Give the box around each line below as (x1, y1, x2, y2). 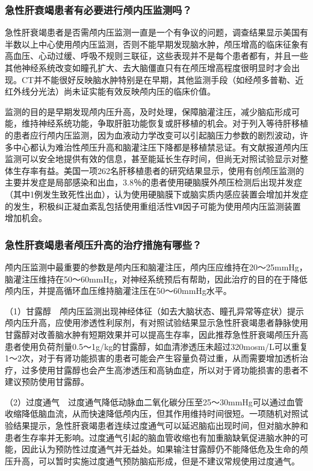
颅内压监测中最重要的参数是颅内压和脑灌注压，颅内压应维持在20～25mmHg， (5, 260, 308, 273)
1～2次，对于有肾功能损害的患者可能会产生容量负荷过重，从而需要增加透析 (5, 352, 300, 364)
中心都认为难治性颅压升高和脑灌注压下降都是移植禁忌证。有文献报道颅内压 (13, 140, 308, 153)
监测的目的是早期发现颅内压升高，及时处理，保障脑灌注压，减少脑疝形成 (5, 105, 291, 117)
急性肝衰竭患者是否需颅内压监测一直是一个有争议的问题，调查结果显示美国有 (5, 26, 308, 39)
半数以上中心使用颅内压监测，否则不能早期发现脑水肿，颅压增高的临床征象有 (5, 37, 308, 50)
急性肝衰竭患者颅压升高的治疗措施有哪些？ (5, 237, 202, 252)
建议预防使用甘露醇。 (5, 375, 89, 388)
